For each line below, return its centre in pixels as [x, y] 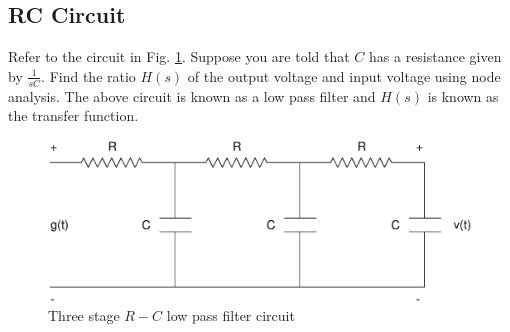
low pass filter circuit [230, 315]
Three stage [84, 315]
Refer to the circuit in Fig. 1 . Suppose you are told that [179, 56]
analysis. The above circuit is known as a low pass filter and [192, 95]
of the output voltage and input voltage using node [344, 75]
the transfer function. [73, 115]
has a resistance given [435, 56]
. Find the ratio [88, 75]
